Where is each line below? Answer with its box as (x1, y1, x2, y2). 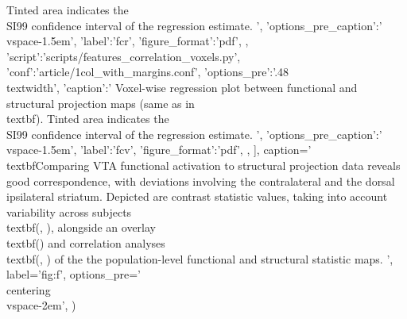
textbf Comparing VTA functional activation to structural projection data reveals (6, 156, 401, 173)
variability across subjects (6, 203, 132, 220)
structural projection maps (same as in (6, 94, 195, 111)
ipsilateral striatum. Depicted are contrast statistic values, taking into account (6, 188, 388, 205)
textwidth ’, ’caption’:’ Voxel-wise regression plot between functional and (6, 79, 358, 95)
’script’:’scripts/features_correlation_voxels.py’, (6, 48, 241, 64)
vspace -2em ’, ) (6, 297, 76, 313)
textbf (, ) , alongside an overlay (6, 219, 156, 236)
